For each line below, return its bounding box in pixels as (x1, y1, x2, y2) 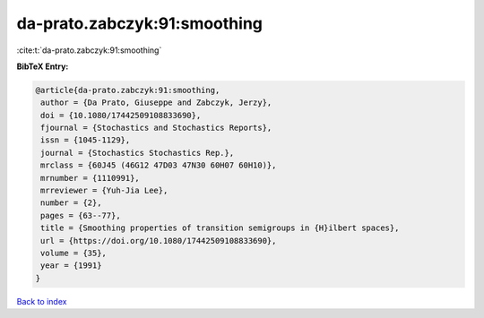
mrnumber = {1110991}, (40, 173, 141, 183)
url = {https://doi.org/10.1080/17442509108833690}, (40, 236, 277, 245)
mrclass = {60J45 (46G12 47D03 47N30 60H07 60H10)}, (40, 160, 277, 170)
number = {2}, (40, 198, 102, 208)
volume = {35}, (40, 248, 108, 258)
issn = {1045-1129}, (40, 135, 131, 145)
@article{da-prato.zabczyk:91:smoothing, (35, 85, 220, 95)
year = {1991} (40, 261, 102, 271)
